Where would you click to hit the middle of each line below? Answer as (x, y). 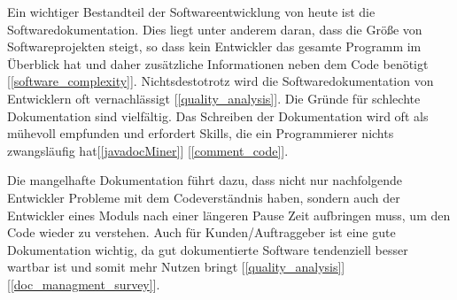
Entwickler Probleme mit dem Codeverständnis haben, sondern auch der (204, 197)
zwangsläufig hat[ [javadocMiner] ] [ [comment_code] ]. (148, 150)
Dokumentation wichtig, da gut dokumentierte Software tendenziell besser (208, 249)
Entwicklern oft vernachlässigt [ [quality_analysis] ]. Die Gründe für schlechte (214, 98)
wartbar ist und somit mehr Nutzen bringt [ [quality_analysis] (174, 267)
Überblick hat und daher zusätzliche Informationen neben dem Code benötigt (218, 63)
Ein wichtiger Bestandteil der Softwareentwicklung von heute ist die (191, 12)
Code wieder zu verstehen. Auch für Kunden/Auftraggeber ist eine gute (201, 232)
